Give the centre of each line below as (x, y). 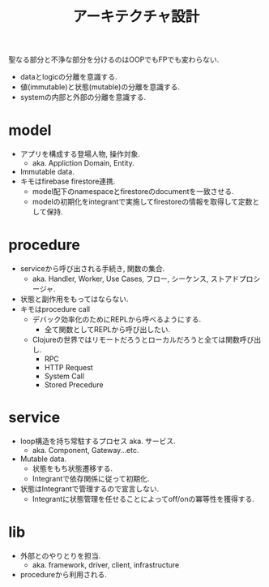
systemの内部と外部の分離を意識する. (83, 97)
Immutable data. (47, 172)
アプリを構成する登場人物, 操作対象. (80, 154)
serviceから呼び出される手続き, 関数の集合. (92, 269)
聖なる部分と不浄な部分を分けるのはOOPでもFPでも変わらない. (114, 60)
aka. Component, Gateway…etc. (85, 450)
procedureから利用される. (64, 574)
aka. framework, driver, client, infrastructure (106, 564)
